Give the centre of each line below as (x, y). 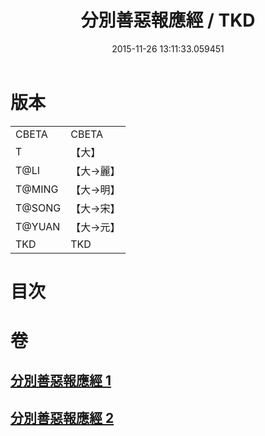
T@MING (37, 189)
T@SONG (38, 208)
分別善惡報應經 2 (62, 417)
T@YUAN (38, 226)
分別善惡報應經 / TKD (168, 20)
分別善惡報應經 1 (61, 381)
